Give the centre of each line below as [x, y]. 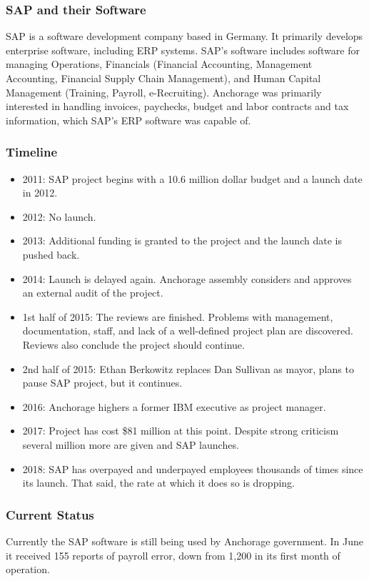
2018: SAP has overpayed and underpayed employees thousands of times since [193, 468]
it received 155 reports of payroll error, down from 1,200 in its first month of [173, 555]
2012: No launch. [59, 216]
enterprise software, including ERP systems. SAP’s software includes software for [183, 50]
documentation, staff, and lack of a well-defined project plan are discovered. [188, 331]
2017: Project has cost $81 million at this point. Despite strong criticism [181, 431]
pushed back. [51, 254]
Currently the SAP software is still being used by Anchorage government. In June [185, 541]
